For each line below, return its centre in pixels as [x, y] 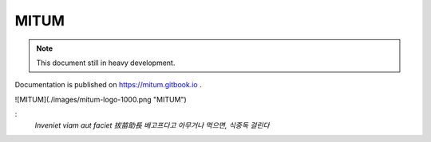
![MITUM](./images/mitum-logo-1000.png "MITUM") [101, 99]
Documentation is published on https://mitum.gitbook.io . [109, 85]
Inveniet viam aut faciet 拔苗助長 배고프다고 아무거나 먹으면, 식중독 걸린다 [152, 125]
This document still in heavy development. [106, 63]
